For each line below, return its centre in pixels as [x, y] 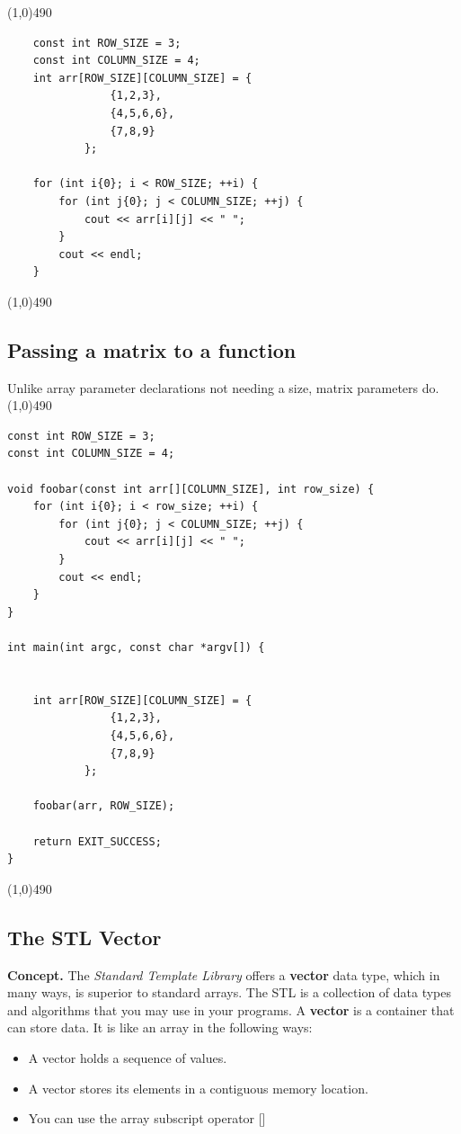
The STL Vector [84, 937]
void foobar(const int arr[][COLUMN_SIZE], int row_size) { [191, 489]
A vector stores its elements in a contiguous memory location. [198, 1088]
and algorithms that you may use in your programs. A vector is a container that [231, 1009]
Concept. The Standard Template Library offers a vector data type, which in [224, 974]
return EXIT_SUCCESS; [97, 841]
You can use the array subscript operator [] [147, 1118]
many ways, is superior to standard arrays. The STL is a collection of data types [230, 992]
